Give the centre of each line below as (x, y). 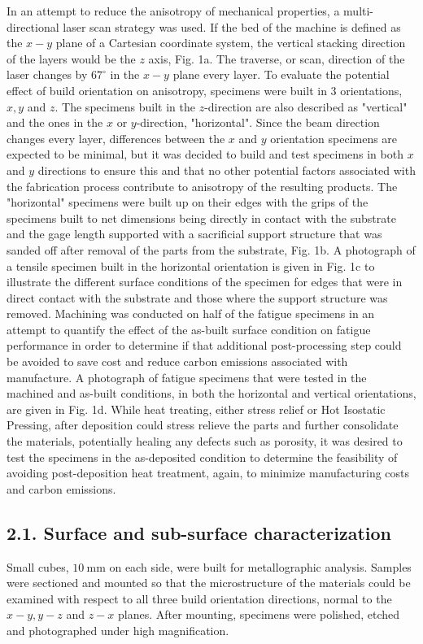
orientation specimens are (334, 138)
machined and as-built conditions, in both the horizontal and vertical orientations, (211, 393)
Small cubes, (38, 566)
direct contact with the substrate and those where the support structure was (197, 297)
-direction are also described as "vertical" (306, 106)
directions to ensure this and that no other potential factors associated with (227, 170)
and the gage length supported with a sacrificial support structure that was (194, 234)
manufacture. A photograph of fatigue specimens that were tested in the (187, 377)
